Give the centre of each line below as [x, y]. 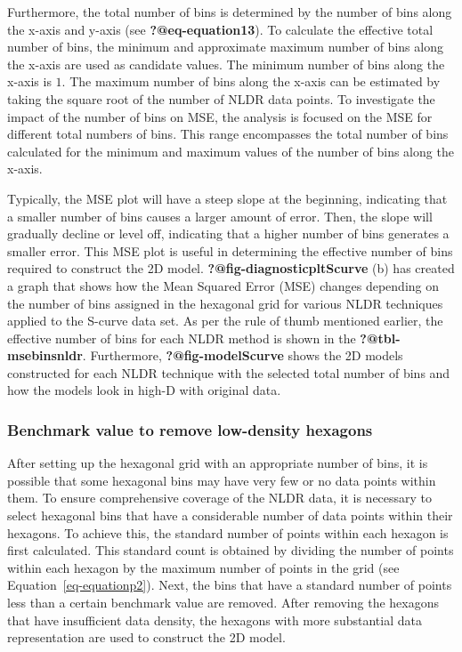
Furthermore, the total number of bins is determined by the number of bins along [230, 12]
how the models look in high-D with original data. [144, 390]
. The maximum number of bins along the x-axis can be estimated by [251, 81]
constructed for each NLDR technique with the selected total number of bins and [229, 372]
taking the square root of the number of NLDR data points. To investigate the [221, 98]
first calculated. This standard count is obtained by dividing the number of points [231, 550]
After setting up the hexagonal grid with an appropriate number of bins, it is [218, 463]
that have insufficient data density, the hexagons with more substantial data [215, 620]
